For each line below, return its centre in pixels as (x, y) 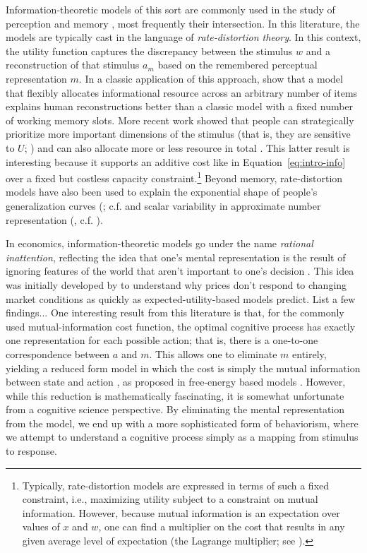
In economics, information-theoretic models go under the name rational (160, 243)
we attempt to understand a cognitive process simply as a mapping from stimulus (182, 437)
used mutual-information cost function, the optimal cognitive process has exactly (181, 326)
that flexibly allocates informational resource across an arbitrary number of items (182, 92)
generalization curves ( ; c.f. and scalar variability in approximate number (163, 205)
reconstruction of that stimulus (73, 65)
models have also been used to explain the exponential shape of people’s (162, 192)
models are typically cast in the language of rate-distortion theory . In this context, (183, 37)
